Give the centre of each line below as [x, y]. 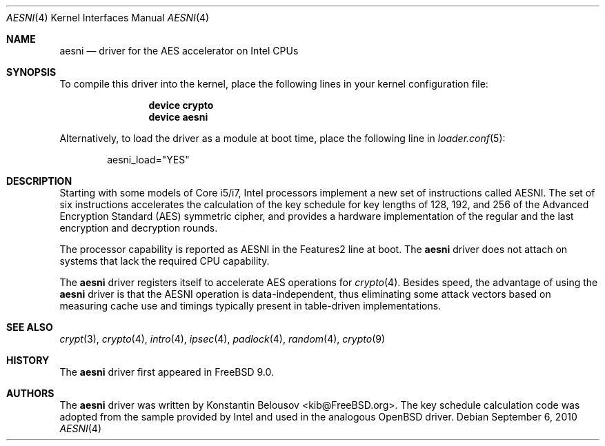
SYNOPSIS [31, 72]
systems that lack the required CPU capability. [165, 261]
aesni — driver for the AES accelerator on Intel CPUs [179, 51]
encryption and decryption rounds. [139, 228]
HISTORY [28, 360]
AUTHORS [30, 393]
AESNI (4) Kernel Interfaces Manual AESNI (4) [108, 18]
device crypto [181, 105]
